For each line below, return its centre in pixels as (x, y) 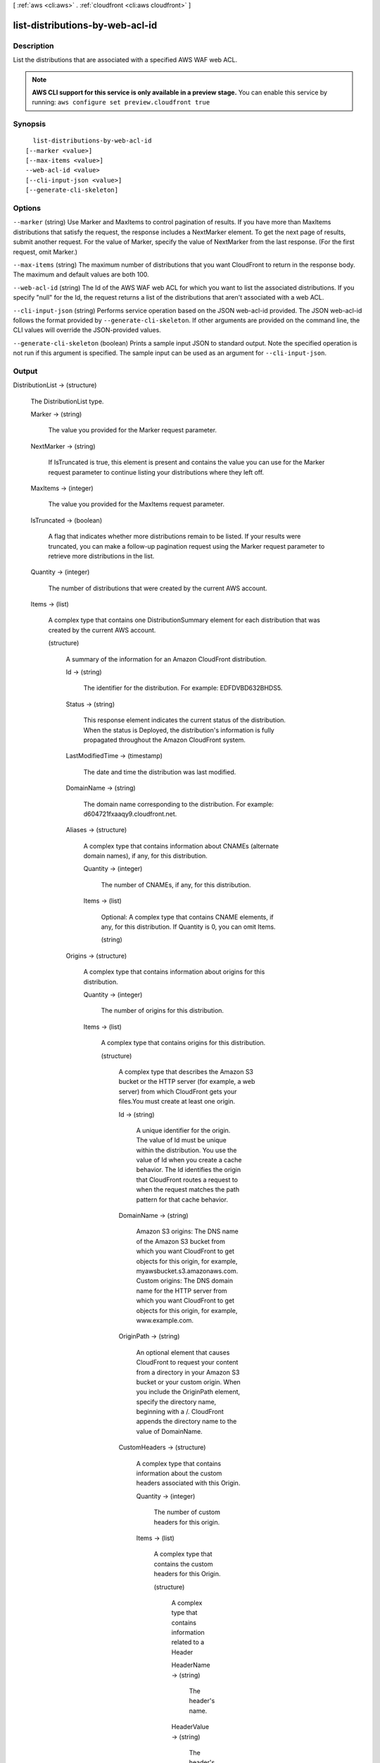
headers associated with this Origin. (188, 1483)
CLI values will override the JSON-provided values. (87, 330)
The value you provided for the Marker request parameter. (133, 430)
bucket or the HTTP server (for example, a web (187, 1082)
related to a (188, 1642)
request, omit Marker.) (45, 252)
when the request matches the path (188, 1190)
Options (27, 208)
